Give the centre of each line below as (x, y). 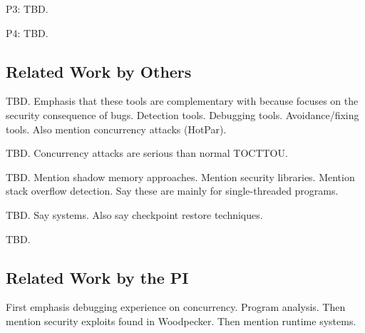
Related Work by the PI (97, 277)
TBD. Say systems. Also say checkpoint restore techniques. (134, 214)
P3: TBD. (27, 9)
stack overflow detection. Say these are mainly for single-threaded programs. (172, 191)
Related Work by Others (99, 71)
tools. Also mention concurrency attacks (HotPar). (116, 129)
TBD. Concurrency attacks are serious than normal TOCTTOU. (147, 153)
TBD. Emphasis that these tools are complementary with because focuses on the (182, 101)
